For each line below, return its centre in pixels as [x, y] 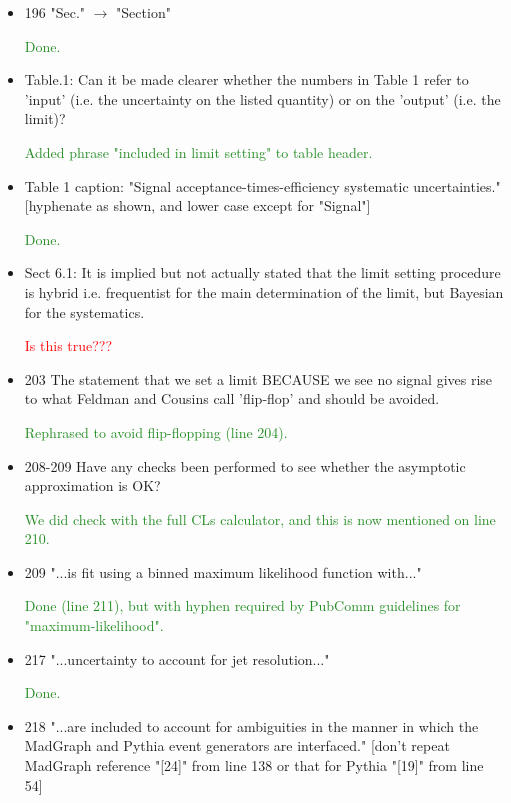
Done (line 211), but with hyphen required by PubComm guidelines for [242, 605]
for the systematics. [84, 311]
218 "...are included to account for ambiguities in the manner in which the [251, 725]
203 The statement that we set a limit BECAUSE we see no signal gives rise [258, 378]
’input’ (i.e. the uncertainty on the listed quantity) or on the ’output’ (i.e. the [262, 98]
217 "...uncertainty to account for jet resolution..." [177, 658]
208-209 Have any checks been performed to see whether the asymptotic [245, 465]
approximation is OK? [92, 485]
